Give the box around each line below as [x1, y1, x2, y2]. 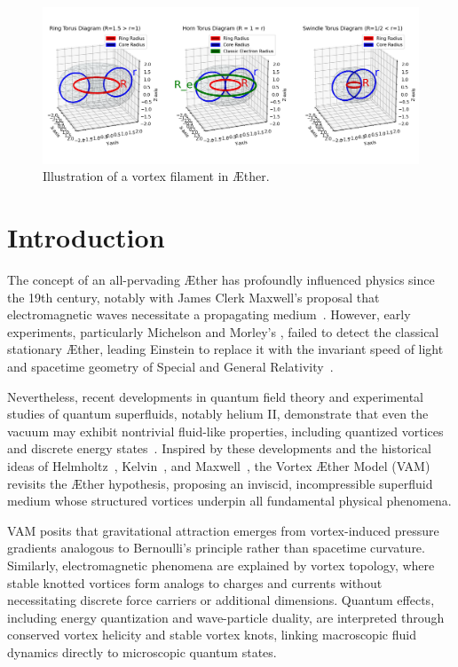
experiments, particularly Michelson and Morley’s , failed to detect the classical [7, 322, 439, 341]
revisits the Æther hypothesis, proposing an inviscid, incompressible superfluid [7, 474, 433, 492]
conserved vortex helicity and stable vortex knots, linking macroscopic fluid [7, 625, 416, 644]
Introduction [7, 219, 165, 255]
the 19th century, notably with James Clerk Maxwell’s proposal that [7, 287, 380, 306]
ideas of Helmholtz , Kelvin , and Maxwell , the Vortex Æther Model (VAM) [7, 457, 430, 475]
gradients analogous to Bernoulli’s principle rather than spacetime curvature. [7, 538, 425, 557]
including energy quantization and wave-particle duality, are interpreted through [7, 608, 445, 626]
